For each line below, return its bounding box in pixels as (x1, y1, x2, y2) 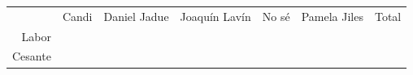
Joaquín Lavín (180, 7, 251, 24)
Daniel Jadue (103, 7, 169, 24)
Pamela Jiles (301, 7, 363, 24)
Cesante (12, 48, 51, 65)
